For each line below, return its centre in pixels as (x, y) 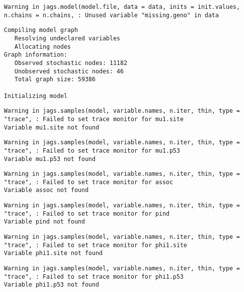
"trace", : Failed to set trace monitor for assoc (89, 182)
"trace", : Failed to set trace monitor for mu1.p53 (92, 150)
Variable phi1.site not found (53, 253)
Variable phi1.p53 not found (52, 285)
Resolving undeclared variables (67, 38)
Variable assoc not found (46, 190)
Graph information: (36, 55)
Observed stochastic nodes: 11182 (71, 63)
